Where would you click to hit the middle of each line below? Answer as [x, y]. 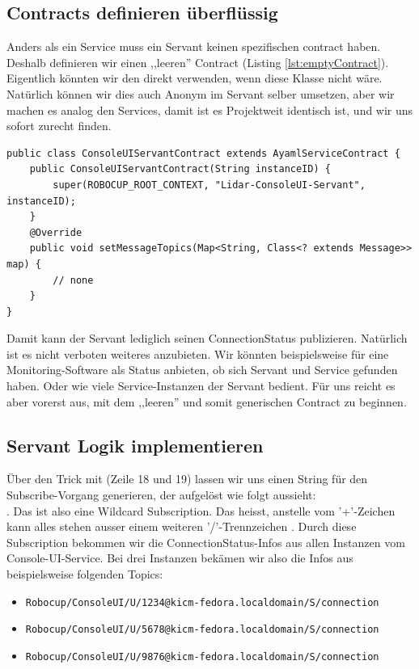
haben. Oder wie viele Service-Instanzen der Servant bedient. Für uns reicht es [201, 386]
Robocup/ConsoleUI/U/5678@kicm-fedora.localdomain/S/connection [202, 630]
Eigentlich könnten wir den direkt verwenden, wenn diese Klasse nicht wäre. [195, 78]
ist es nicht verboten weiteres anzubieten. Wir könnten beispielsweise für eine [198, 353]
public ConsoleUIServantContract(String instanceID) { [180, 169]
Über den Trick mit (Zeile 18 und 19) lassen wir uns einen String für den [187, 479]
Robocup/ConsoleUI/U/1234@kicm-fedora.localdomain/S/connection [202, 602]
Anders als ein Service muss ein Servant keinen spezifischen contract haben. [194, 46]
